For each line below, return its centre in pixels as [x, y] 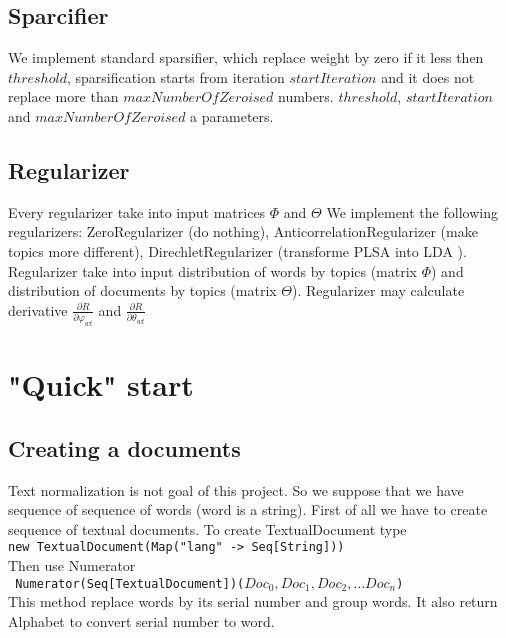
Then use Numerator [72, 565]
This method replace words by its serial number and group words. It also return [253, 601]
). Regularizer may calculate [378, 290]
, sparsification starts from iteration [175, 76]
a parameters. [232, 115]
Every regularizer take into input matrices [137, 211]
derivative [38, 309]
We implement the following [412, 211]
